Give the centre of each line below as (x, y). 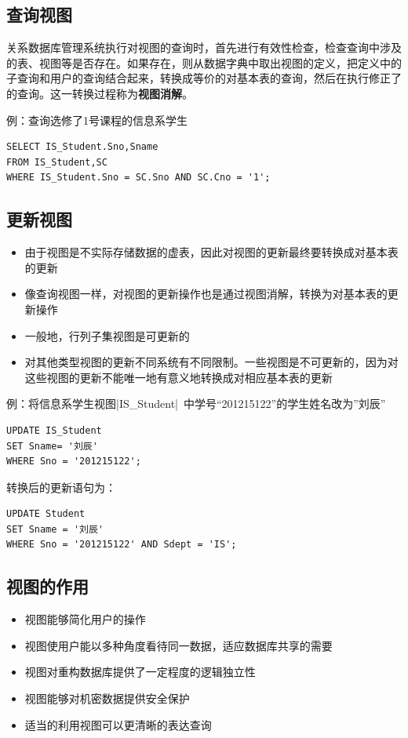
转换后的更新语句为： (61, 487)
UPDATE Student (46, 514)
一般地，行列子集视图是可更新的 (107, 335)
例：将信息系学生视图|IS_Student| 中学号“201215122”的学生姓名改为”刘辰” (196, 404)
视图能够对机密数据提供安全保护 (107, 698)
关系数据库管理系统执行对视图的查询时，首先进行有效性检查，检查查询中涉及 (204, 47)
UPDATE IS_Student (54, 430)
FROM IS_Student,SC (57, 162)
